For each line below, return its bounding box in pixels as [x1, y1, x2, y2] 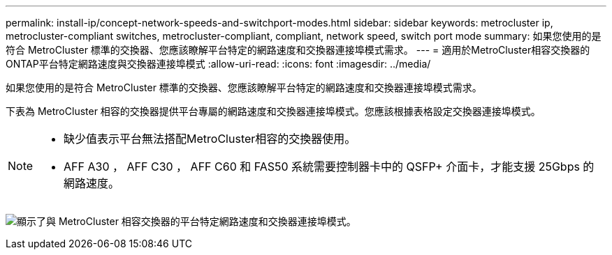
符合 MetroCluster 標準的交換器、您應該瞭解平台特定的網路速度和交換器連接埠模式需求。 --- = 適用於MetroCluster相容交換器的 [6, 44, 590, 56]
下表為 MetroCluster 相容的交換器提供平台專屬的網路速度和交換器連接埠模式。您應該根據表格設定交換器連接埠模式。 [6, 105, 541, 117]
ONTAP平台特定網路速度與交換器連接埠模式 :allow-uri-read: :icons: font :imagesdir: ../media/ [6, 58, 431, 70]
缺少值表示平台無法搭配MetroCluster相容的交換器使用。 [64, 132, 356, 146]
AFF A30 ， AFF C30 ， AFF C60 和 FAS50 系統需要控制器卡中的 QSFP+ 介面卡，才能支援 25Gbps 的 [64, 160, 595, 173]
